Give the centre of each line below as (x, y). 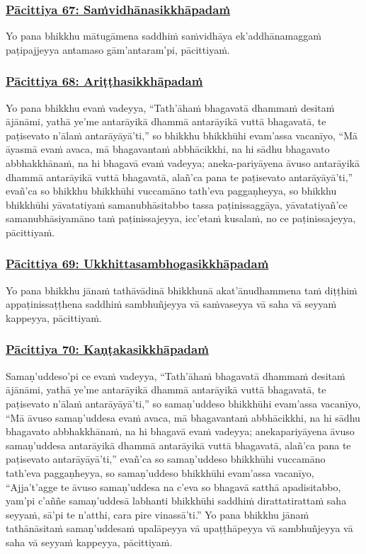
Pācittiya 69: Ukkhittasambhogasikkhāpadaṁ (137, 264)
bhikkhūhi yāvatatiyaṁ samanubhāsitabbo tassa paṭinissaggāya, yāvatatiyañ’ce (177, 204)
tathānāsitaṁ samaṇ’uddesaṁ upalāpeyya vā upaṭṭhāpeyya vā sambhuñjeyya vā (179, 528)
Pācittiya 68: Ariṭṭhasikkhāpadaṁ (104, 81)
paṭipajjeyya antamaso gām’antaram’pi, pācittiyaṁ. (118, 49)
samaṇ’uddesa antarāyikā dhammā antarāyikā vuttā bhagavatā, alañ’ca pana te (178, 445)
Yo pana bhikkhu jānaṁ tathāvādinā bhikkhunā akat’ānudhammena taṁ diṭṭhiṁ (182, 290)
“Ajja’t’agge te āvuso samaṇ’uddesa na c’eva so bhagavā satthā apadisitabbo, (173, 486)
